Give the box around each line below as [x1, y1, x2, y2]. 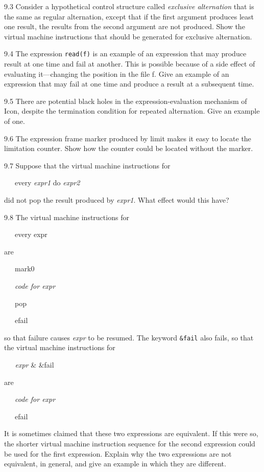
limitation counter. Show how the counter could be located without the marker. [4, 143, 253, 154]
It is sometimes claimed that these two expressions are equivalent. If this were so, [4, 428, 258, 439]
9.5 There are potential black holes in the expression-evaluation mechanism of [4, 95, 247, 106]
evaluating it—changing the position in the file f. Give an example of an [4, 68, 229, 79]
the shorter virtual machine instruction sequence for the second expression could [4, 438, 255, 448]
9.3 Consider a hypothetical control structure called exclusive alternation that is [4, 1, 254, 11]
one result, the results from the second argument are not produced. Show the [4, 21, 245, 32]
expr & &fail [15, 359, 54, 370]
